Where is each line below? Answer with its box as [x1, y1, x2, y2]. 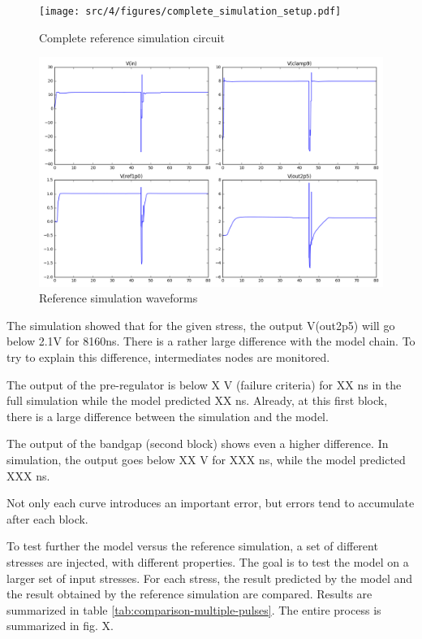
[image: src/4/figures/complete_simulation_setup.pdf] [39, 6, 342, 17]
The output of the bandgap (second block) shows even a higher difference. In [6, 435, 389, 452]
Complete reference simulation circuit [39, 28, 225, 46]
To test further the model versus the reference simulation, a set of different [6, 537, 378, 554]
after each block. [6, 510, 88, 527]
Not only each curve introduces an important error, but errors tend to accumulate [6, 494, 415, 511]
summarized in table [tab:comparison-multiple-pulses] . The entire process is [6, 601, 381, 618]
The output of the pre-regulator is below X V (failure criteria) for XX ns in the [6, 376, 402, 393]
